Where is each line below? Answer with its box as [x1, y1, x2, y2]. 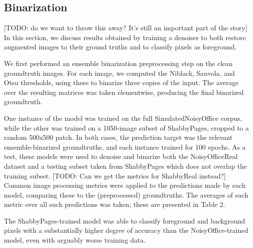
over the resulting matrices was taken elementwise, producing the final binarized [4, 87, 244, 97]
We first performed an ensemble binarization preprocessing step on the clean [4, 58, 233, 68]
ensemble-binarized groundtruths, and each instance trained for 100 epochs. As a [4, 141, 246, 152]
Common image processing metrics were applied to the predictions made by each [4, 180, 246, 190]
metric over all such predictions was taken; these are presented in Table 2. [4, 199, 225, 209]
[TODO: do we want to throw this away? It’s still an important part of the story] [4, 23, 248, 33]
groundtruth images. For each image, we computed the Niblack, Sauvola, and [4, 68, 235, 78]
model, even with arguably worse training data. [4, 235, 146, 245]
